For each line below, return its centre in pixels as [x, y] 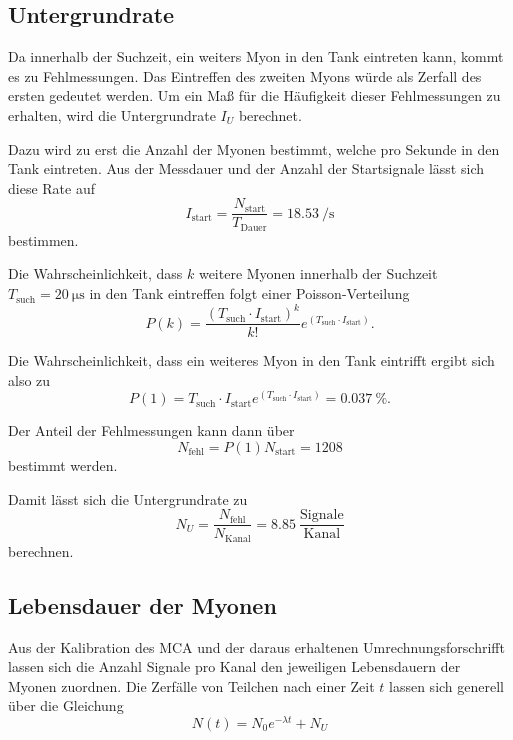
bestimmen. [43, 239]
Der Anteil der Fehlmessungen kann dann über [151, 430]
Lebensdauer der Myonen [142, 604]
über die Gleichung [66, 705]
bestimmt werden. [63, 465]
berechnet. [270, 114]
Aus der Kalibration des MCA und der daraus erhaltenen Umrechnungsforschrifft [256, 646]
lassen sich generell [447, 685]
